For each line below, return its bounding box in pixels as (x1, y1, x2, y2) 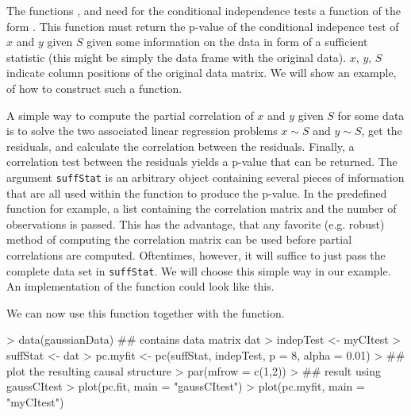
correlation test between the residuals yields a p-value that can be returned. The (6, 153, 398, 170)
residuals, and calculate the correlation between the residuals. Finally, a (6, 137, 355, 154)
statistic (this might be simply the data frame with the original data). (6, 48, 347, 65)
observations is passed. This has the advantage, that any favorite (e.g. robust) (6, 215, 385, 232)
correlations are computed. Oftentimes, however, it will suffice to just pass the (6, 246, 386, 263)
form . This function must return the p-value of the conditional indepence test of (6, 17, 399, 34)
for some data (337, 106, 405, 123)
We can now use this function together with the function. (6, 304, 285, 321)
